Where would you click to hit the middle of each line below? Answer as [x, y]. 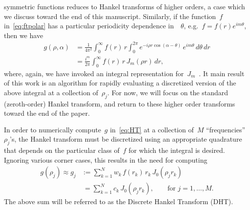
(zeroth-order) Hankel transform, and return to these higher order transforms [120, 103]
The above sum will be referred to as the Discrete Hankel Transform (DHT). [119, 201]
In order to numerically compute [52, 129]
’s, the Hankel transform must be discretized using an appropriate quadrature [126, 139]
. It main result [222, 73]
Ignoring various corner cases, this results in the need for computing [106, 159]
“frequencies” [226, 129]
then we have [24, 35]
